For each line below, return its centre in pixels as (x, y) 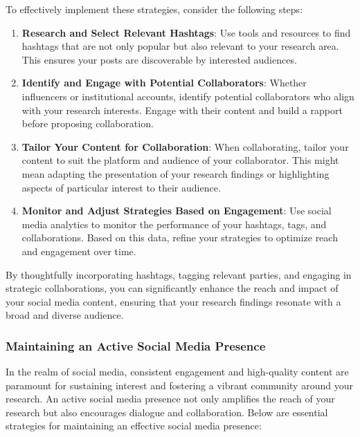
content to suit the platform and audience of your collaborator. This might (180, 160)
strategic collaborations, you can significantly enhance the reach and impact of (172, 288)
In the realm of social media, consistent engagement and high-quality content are (177, 372)
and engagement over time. (79, 251)
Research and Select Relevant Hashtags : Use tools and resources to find (186, 32)
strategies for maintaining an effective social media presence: (134, 426)
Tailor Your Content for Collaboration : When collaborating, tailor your (185, 146)
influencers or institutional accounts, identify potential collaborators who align (188, 96)
